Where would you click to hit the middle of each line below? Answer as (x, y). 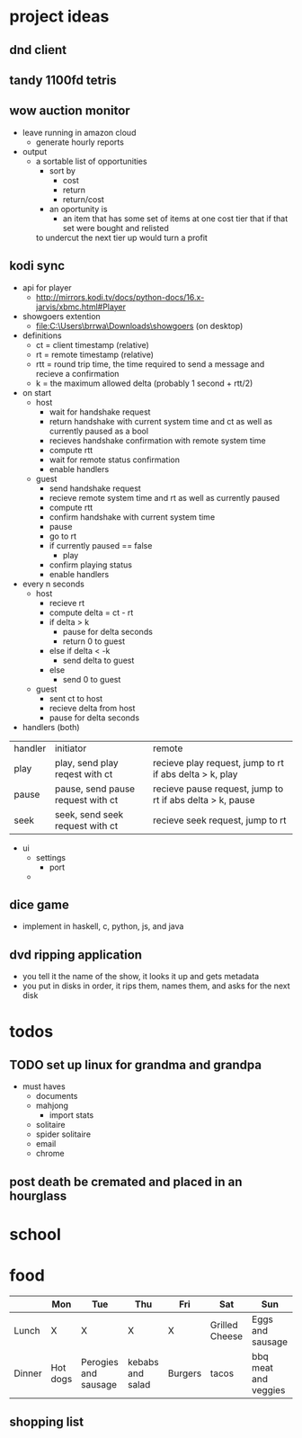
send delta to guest (98, 660)
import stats (71, 1115)
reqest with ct (84, 773)
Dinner (28, 1373)
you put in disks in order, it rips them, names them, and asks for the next (156, 986)
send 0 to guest (92, 679)
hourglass (38, 1196)
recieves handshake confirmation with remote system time (158, 440)
